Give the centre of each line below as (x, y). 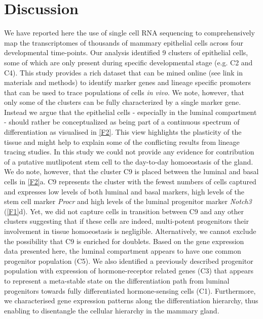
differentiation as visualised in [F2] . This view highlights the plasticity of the (123, 132)
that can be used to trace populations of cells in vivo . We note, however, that (124, 92)
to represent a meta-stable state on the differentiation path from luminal (117, 280)
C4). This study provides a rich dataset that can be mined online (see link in (124, 72)
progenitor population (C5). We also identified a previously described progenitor (129, 261)
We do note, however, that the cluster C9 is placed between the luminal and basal (131, 171)
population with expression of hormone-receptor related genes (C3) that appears (129, 271)
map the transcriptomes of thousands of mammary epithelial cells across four (124, 42)
